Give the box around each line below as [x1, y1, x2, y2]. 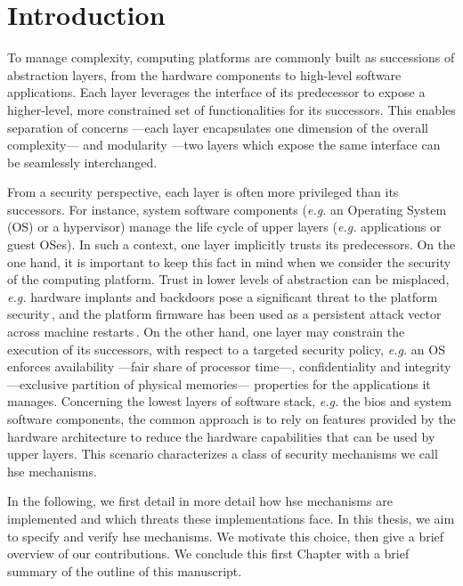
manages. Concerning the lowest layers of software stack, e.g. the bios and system [7, 392, 451, 411]
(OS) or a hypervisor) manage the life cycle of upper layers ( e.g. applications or [7, 217, 442, 236]
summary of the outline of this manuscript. [7, 561, 242, 580]
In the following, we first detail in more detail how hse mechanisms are [7, 492, 393, 510]
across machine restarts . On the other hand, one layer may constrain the [7, 322, 405, 341]
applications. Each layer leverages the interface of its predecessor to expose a [7, 83, 426, 102]
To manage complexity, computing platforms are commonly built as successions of [7, 48, 455, 67]
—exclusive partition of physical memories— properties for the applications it [7, 374, 431, 393]
